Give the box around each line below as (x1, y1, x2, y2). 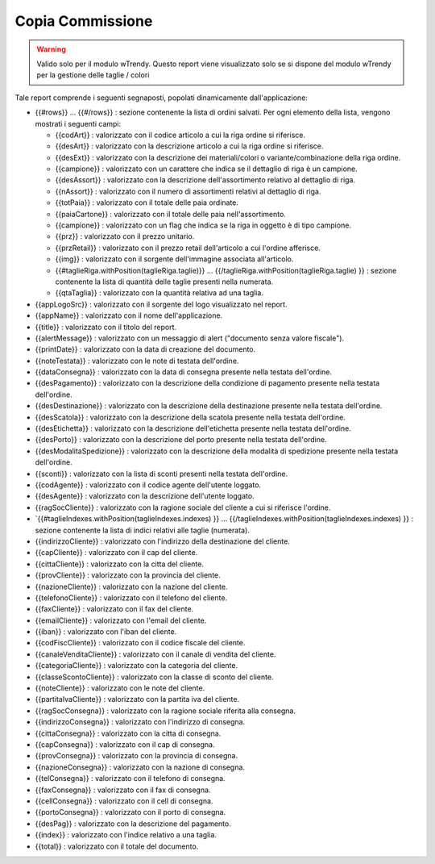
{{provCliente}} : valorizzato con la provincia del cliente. (35, 570, 221, 580)
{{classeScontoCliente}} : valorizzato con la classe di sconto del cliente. (35, 672, 274, 682)
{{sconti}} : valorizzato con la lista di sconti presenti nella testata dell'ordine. (35, 469, 288, 478)
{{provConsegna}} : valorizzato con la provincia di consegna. (35, 751, 238, 761)
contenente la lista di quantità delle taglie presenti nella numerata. (55, 277, 274, 286)
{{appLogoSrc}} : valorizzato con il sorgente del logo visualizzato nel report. (35, 299, 288, 309)
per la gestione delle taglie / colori (36, 70, 150, 80)
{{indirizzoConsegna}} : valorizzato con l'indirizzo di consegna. (35, 717, 246, 727)
